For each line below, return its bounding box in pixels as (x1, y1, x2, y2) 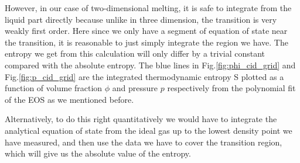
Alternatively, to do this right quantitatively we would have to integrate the (5, 113, 277, 125)
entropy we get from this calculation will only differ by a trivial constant (5, 47, 265, 60)
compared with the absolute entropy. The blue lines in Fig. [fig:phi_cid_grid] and (5, 58, 296, 71)
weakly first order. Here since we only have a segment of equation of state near (5, 25, 288, 37)
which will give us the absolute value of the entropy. (5, 147, 191, 159)
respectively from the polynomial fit (167, 82, 296, 94)
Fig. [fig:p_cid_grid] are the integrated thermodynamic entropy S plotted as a (5, 70, 284, 82)
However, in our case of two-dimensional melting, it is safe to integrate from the (5, 2, 292, 13)
